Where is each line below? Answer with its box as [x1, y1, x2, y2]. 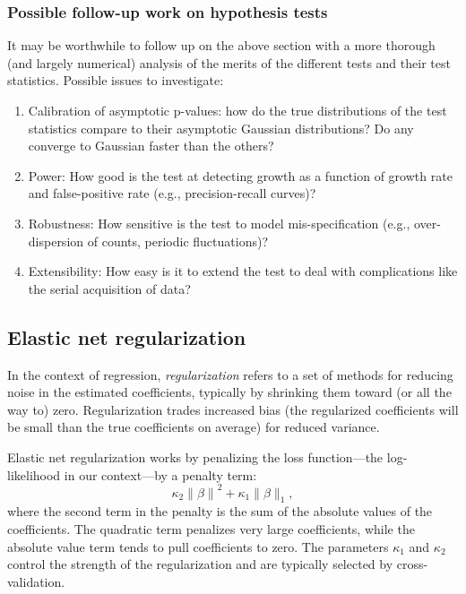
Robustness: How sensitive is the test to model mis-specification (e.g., [28, 213, 410, 232]
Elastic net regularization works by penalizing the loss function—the [7, 447, 384, 466]
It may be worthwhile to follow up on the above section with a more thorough [7, 36, 436, 55]
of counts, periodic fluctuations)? [87, 231, 268, 250]
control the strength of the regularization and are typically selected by [7, 555, 393, 573]
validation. [7, 572, 65, 590]
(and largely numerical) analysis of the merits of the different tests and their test [7, 53, 451, 72]
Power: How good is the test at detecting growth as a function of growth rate [28, 166, 453, 185]
